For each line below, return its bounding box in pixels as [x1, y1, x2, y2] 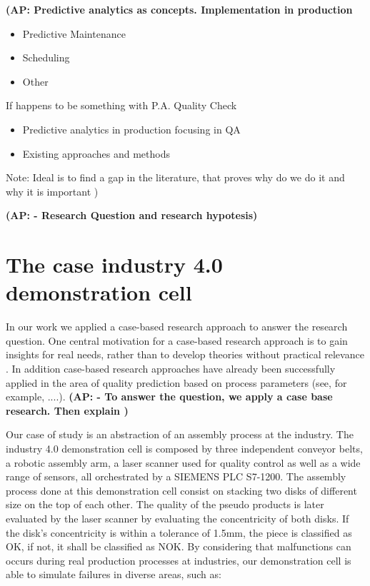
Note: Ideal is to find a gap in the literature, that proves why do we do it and [6, 170, 345, 185]
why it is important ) [6, 183, 99, 198]
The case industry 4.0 [6, 250, 223, 279]
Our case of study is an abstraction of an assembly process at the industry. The [6, 427, 354, 442]
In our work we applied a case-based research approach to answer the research [6, 319, 348, 334]
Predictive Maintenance [22, 26, 126, 41]
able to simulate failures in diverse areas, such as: [6, 567, 221, 582]
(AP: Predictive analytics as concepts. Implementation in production [6, 2, 353, 16]
